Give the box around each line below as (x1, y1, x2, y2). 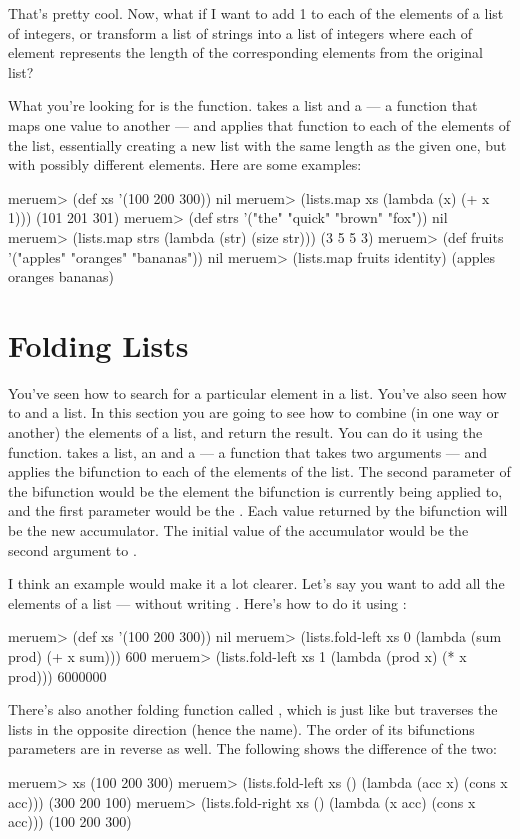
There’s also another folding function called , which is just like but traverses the (8, 699, 498, 720)
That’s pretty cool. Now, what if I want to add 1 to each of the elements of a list (8, 3, 504, 23)
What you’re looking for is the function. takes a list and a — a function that (8, 95, 478, 116)
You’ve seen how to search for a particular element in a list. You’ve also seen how (8, 382, 507, 403)
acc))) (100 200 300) (8, 811, 132, 832)
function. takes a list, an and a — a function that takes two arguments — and (8, 441, 488, 462)
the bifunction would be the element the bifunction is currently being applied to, (8, 480, 503, 501)
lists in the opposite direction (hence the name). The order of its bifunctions (8, 718, 475, 739)
